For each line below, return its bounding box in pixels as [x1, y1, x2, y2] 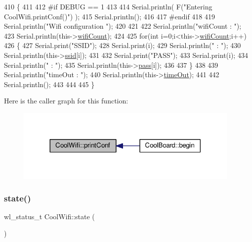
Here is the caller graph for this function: [4, 96, 128, 106]
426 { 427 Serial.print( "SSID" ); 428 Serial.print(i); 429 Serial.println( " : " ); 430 [4, 40, 241, 50]
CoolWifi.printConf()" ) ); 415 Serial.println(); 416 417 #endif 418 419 [4, 11, 215, 21]
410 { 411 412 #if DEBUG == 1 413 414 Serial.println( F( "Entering [4, 1, 212, 11]
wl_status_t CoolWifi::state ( [4, 211, 95, 222]
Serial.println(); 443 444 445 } [4, 79, 95, 89]
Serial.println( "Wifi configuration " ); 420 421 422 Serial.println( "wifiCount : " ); [4, 21, 242, 31]
